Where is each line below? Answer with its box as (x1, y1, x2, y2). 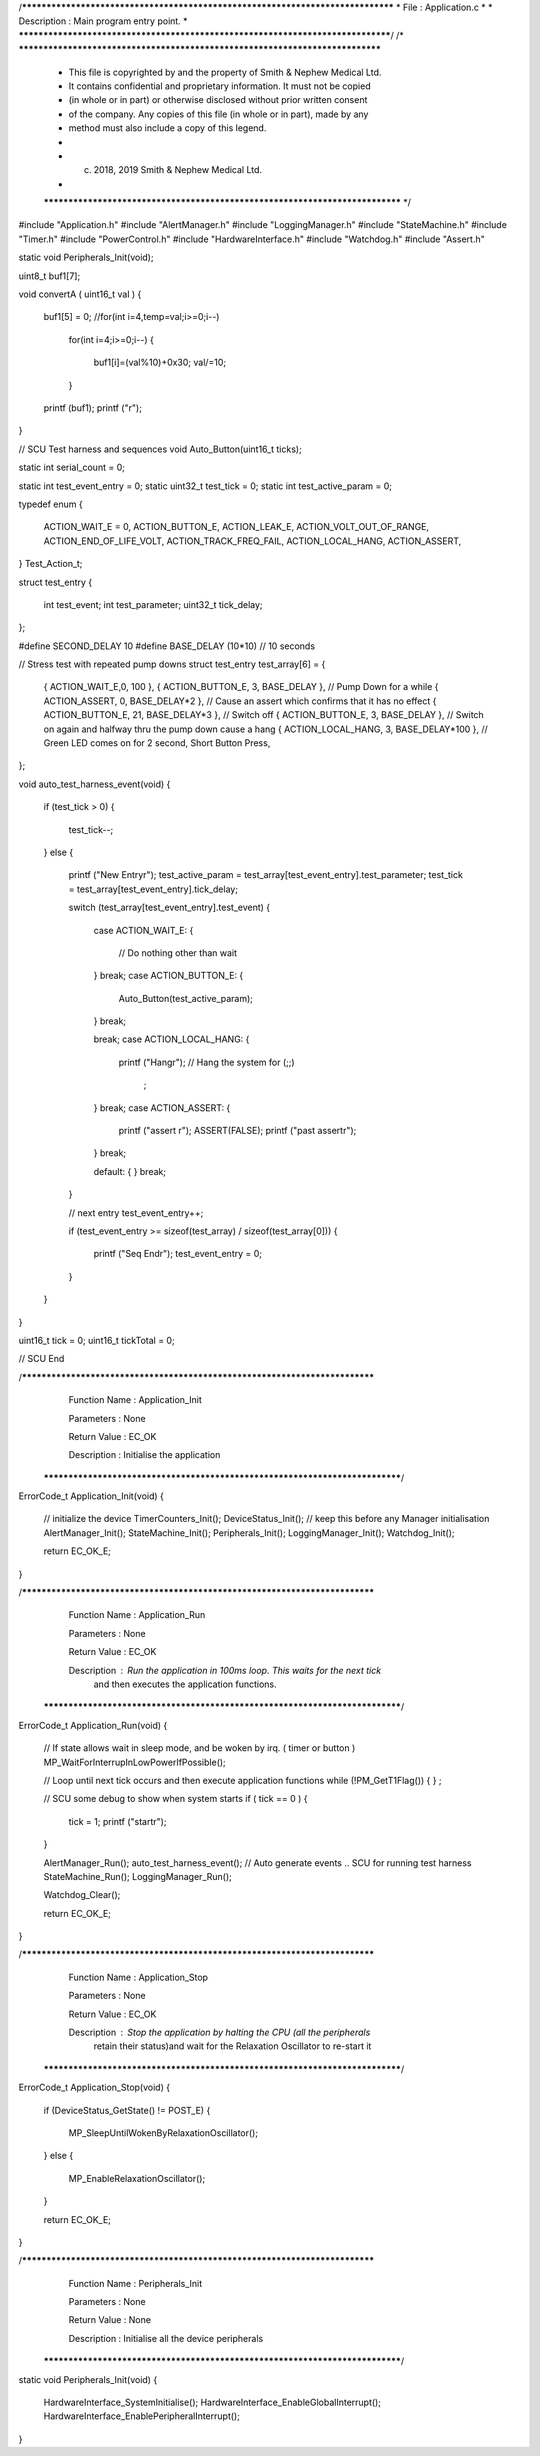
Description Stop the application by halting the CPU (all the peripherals (68, 2026, 371, 2039)
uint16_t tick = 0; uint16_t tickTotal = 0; (18, 1334, 175, 1346)
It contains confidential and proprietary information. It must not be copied (68, 80, 371, 92)
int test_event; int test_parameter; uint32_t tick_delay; (43, 598, 264, 610)
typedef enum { (18, 498, 84, 510)
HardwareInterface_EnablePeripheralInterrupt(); (43, 2410, 240, 2422)
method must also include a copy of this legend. (68, 122, 267, 134)
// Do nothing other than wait (118, 946, 238, 959)
